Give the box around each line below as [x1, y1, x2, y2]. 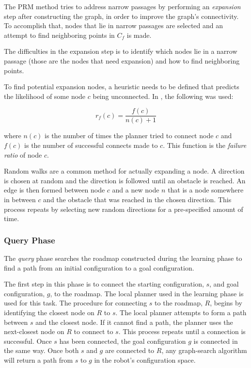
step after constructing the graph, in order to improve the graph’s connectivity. [4, 11, 239, 21]
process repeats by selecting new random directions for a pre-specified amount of [4, 204, 243, 214]
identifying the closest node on [4, 307, 94, 317]
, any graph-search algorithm [161, 345, 247, 355]
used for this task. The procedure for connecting [4, 298, 147, 308]
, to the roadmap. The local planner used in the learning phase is [50, 288, 244, 298]
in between [4, 194, 36, 204]
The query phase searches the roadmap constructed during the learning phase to [4, 253, 242, 263]
